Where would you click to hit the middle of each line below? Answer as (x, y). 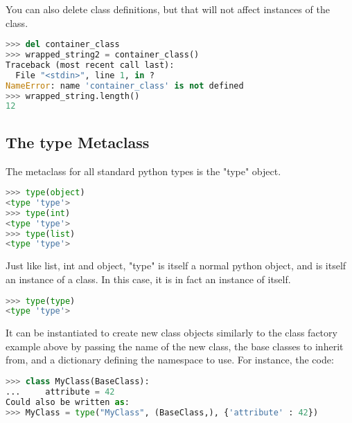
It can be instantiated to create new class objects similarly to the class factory (171, 333)
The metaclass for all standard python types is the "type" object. (143, 171)
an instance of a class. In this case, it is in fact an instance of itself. (148, 279)
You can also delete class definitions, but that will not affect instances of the (168, 9)
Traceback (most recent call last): (90, 65)
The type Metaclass (78, 142)
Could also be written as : (68, 402)
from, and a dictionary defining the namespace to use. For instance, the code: (170, 360)
